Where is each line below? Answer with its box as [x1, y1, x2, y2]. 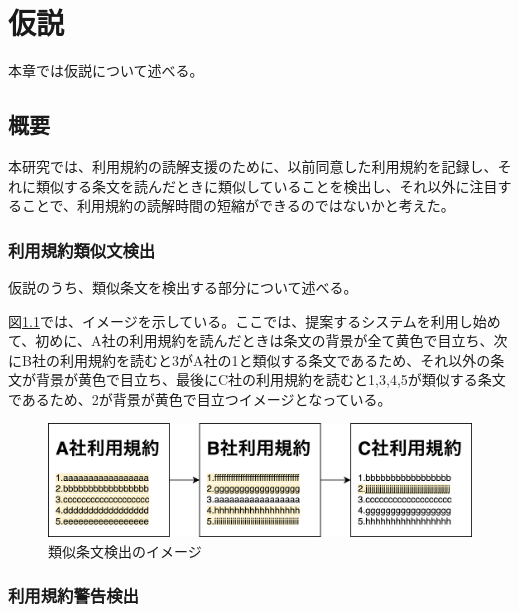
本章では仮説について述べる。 [8, 60, 204, 81]
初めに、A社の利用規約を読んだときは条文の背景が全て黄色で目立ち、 [35, 330, 494, 351]
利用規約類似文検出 [8, 237, 156, 262]
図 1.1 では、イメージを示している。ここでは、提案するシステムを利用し [8, 310, 473, 331]
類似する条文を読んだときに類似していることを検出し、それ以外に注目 [35, 175, 498, 196]
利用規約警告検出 [8, 583, 139, 608]
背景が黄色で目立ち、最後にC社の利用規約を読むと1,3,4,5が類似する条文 [35, 369, 506, 390]
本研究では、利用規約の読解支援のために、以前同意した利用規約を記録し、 [8, 155, 498, 176]
